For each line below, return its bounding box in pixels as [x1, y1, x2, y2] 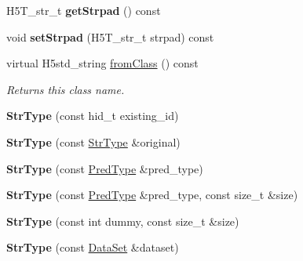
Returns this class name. [6, 81, 125, 97]
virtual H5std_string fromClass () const [6, 55, 199, 71]
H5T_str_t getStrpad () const [6, 2, 161, 18]
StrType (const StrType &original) [6, 133, 181, 150]
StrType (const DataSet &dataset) [6, 239, 179, 256]
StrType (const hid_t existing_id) [6, 107, 179, 124]
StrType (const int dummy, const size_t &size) [6, 212, 239, 229]
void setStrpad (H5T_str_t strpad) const [6, 28, 214, 45]
